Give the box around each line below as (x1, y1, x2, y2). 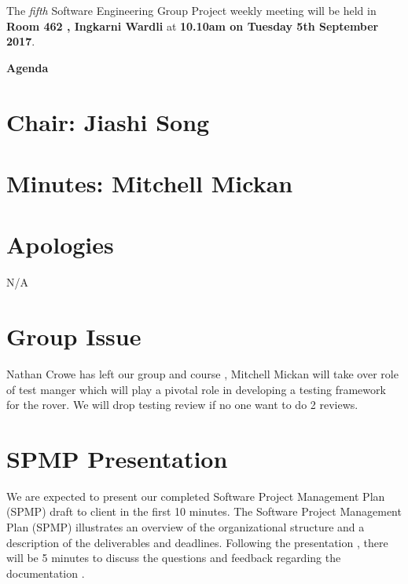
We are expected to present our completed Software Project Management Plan (6, 487, 385, 504)
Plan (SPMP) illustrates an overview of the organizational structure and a (6, 519, 365, 535)
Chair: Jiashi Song (6, 105, 210, 137)
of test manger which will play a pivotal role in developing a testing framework (6, 381, 386, 397)
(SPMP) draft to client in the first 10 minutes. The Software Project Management (6, 503, 402, 520)
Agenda (6, 59, 49, 75)
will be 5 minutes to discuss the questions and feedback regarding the (6, 549, 341, 566)
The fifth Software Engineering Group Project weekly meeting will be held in (6, 2, 377, 18)
